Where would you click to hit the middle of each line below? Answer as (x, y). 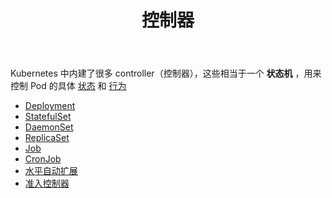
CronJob (43, 159)
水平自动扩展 (51, 171)
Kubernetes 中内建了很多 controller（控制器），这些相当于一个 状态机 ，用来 (166, 73)
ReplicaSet (47, 138)
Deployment (50, 106)
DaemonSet (49, 127)
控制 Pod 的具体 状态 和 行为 (68, 86)
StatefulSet (48, 117)
